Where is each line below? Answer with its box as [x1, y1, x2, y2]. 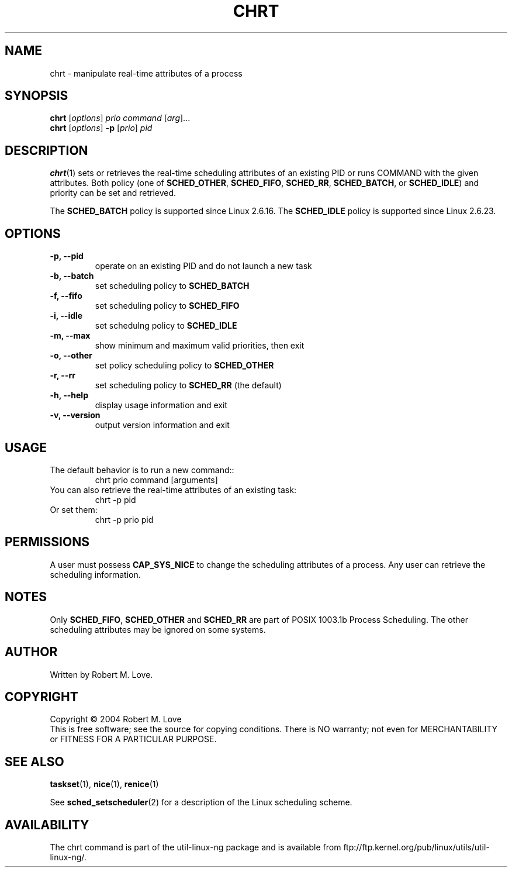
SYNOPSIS [5, 88, 68, 104]
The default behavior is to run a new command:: [50, 464, 234, 475]
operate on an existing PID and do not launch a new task [95, 261, 312, 271]
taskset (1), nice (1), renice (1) [50, 779, 159, 790]
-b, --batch [50, 271, 94, 281]
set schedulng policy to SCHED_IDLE [95, 320, 237, 331]
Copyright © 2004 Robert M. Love [50, 714, 182, 725]
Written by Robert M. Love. [50, 669, 153, 680]
